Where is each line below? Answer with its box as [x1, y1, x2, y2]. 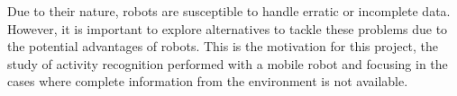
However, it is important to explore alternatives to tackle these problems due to [7, 19, 448, 38]
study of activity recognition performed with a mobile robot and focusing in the [7, 54, 448, 73]
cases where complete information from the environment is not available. [7, 72, 408, 91]
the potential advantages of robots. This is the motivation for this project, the [7, 37, 439, 56]
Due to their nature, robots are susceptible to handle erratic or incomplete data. [7, 2, 451, 20]
